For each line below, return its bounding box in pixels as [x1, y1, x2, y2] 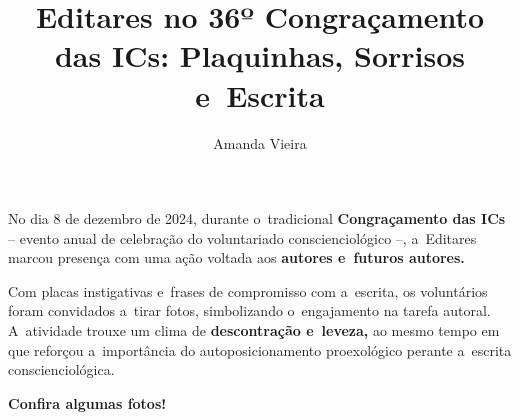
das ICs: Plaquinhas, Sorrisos [54, 35, 466, 76]
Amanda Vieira [213, 132, 307, 153]
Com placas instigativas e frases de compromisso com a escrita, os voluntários [8, 280, 488, 301]
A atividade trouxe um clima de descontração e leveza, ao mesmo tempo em [8, 320, 500, 341]
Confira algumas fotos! [8, 392, 167, 413]
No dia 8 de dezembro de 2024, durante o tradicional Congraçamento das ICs [8, 208, 506, 229]
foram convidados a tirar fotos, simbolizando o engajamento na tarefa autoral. [8, 300, 491, 321]
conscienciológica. [8, 359, 115, 380]
